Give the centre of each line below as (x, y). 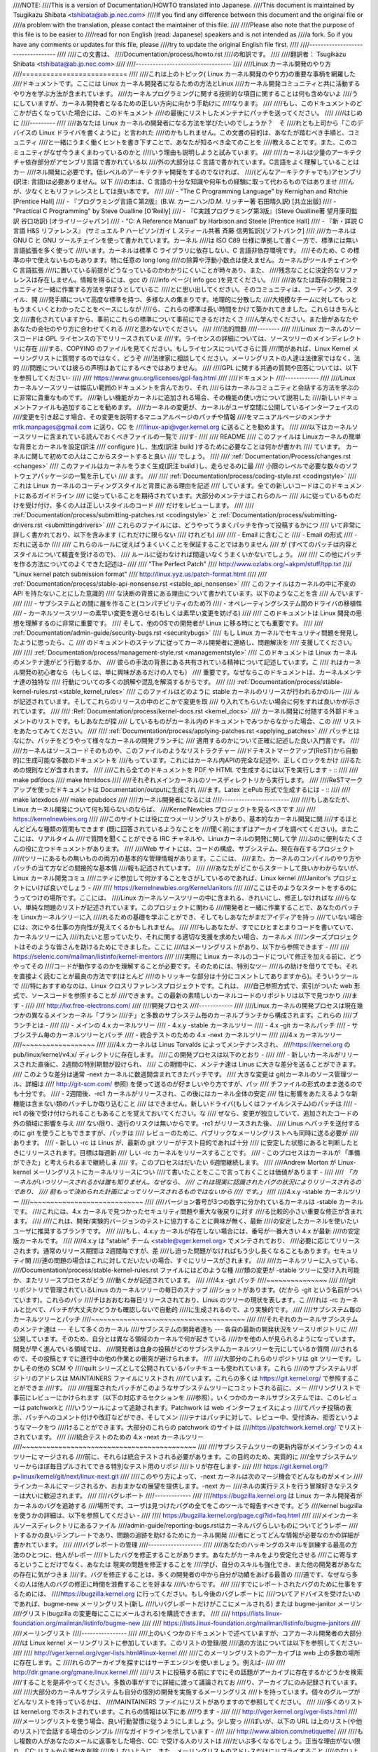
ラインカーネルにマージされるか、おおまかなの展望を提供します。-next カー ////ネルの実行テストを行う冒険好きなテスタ (186, 1486)
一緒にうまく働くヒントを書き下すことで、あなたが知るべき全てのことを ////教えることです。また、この (202, 142)
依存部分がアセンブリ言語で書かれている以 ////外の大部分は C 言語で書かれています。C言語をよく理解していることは (192, 162)
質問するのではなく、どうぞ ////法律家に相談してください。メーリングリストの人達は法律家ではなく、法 (211, 358)
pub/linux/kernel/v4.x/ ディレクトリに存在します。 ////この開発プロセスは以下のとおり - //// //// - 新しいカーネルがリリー (186, 1054)
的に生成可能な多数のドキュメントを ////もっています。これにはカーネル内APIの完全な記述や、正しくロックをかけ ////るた (187, 760)
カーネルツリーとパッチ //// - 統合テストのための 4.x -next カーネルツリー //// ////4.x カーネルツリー (199, 1035)
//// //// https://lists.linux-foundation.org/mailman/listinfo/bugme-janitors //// (251, 1623)
